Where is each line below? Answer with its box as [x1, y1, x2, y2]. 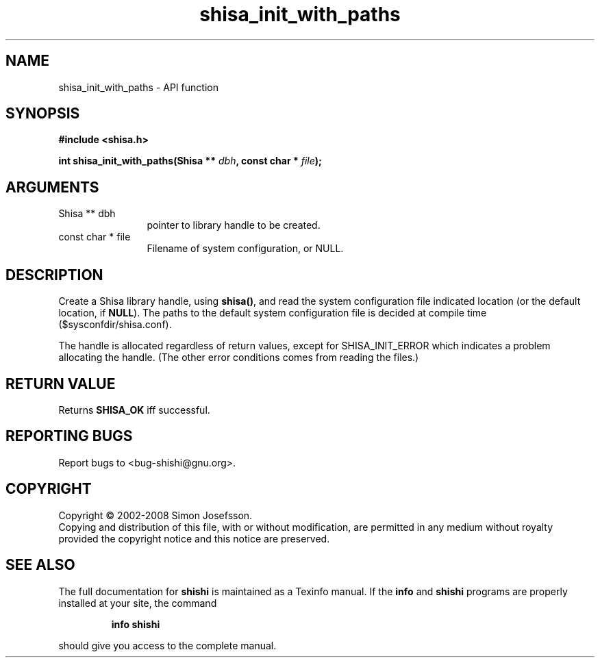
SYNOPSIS [5, 105, 80, 123]
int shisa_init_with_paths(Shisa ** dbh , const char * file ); [58, 155, 322, 167]
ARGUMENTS [5, 178, 99, 196]
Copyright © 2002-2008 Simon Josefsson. [58, 509, 253, 521]
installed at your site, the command [58, 597, 217, 609]
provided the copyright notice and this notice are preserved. [58, 532, 330, 545]
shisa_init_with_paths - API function [58, 81, 218, 93]
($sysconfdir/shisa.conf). [58, 318, 172, 331]
